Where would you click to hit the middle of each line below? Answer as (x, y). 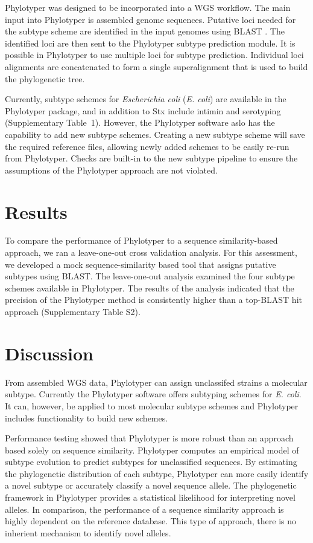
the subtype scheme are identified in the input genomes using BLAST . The (145, 31)
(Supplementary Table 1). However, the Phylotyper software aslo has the (140, 122)
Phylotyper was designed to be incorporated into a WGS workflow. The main (148, 7)
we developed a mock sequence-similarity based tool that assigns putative (141, 264)
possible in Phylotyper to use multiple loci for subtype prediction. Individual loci (154, 55)
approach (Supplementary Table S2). (73, 311)
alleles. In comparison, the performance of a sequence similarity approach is (144, 509)
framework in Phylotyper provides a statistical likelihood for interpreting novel (150, 497)
